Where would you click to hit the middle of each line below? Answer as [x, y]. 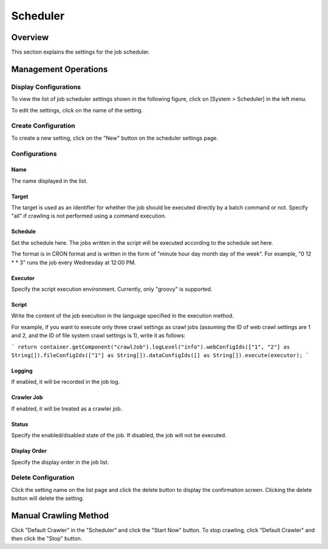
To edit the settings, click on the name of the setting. [77, 110]
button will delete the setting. [48, 499]
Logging [22, 371]
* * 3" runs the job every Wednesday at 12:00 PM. [73, 262]
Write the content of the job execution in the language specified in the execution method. [122, 316]
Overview [30, 37]
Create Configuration [43, 126]
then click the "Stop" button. [47, 539]
